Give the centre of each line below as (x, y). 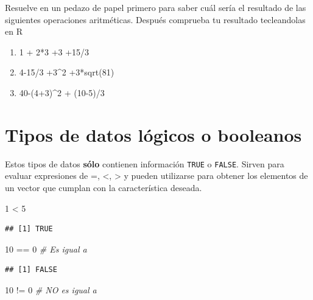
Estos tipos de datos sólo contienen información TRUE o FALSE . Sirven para (145, 163)
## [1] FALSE (31, 270)
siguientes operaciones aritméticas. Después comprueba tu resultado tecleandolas (155, 19)
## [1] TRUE (29, 229)
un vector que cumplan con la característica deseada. (104, 187)
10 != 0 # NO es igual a (51, 289)
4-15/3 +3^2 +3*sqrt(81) (67, 72)
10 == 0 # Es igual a (46, 249)
